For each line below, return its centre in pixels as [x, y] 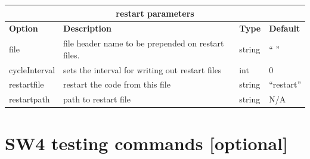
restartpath [30, 99]
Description [88, 28]
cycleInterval [32, 69]
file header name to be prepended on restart [144, 43]
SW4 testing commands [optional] [146, 143]
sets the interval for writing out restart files [142, 69]
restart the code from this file [117, 84]
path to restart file [97, 99]
